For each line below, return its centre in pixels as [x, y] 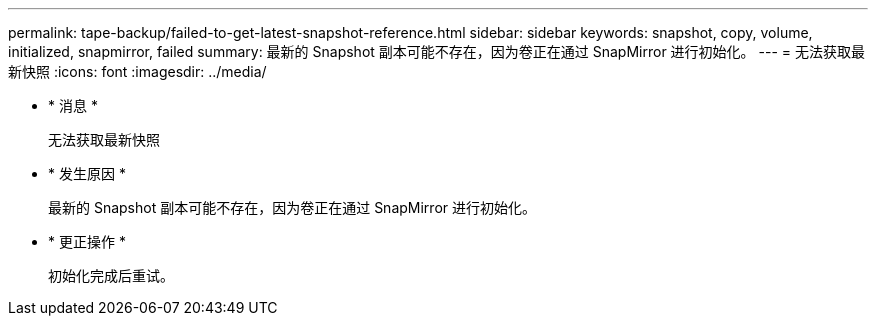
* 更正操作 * [87, 241]
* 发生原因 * [87, 173]
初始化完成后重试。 [111, 275]
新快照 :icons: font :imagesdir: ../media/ [137, 71]
